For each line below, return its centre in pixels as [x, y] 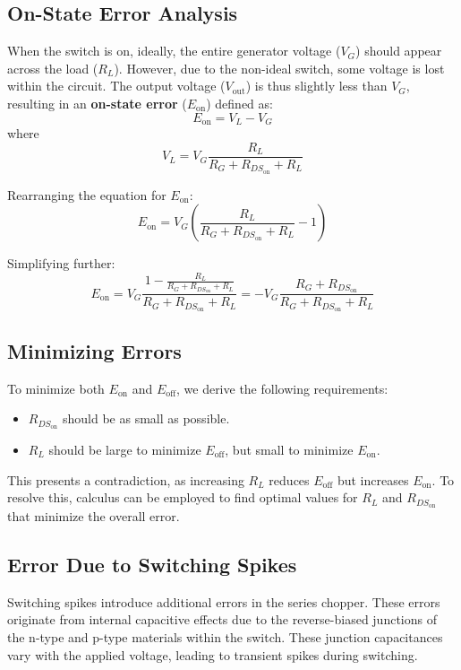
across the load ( [53, 68]
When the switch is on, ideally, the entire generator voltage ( [174, 51]
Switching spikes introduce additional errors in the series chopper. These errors [224, 601]
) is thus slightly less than [316, 86]
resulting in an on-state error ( [97, 103]
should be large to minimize [125, 449]
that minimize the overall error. [94, 516]
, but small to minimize [289, 449]
